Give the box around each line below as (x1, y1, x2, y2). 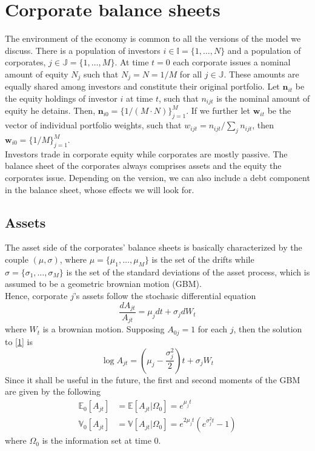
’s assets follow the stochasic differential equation (73, 289, 256, 301)
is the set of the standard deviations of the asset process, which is (66, 265, 310, 278)
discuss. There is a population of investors (5, 44, 161, 56)
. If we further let (186, 104, 251, 117)
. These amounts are (224, 67, 299, 80)
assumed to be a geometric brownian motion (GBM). (5, 277, 202, 290)
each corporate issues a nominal (173, 56, 291, 68)
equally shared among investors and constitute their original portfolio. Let (5, 80, 280, 93)
